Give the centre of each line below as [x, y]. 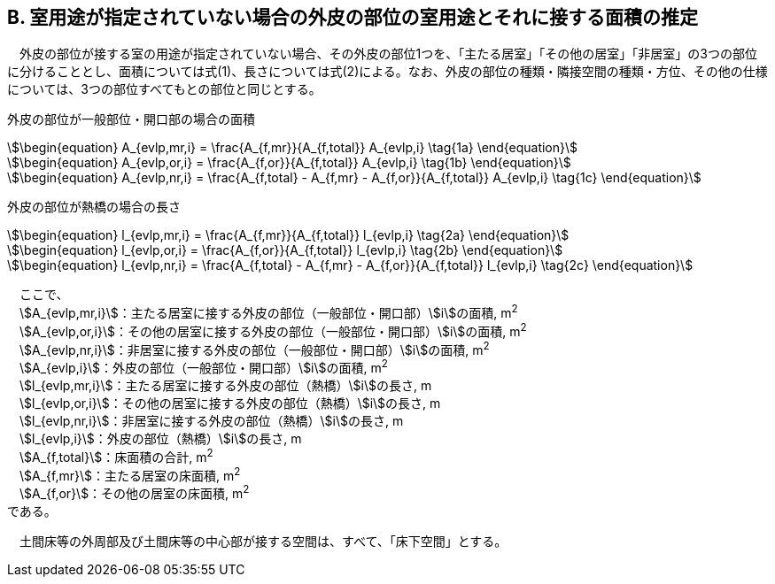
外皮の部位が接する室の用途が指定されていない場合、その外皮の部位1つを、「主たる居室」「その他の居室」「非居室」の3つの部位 [388, 54]
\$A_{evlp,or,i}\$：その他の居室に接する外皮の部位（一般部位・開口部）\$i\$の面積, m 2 [273, 330]
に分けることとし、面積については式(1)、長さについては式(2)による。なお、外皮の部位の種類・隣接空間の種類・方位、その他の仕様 [387, 72]
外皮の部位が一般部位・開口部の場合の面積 [131, 119]
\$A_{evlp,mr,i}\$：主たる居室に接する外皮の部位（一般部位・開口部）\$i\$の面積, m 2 [268, 312]
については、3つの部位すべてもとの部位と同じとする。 [164, 89]
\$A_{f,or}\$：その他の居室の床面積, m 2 [134, 492]
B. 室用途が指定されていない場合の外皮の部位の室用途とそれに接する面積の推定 [353, 17]
